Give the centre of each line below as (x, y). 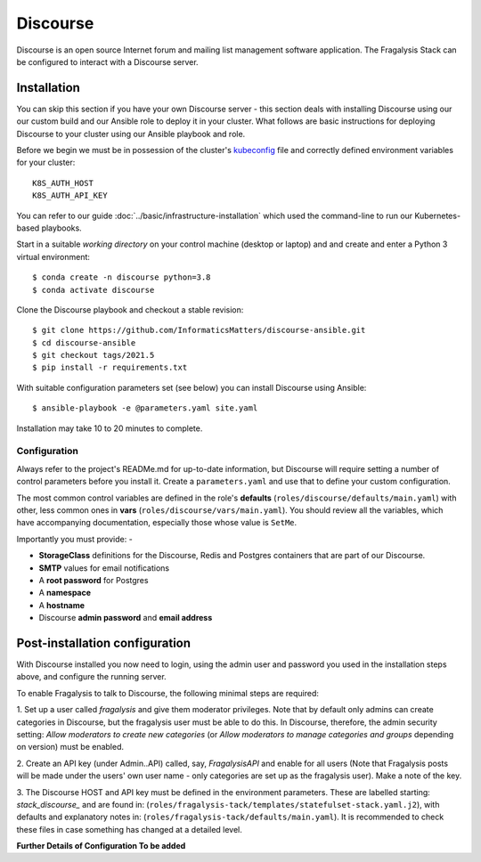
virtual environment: (53, 256)
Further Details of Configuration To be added (101, 846)
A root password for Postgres (94, 580)
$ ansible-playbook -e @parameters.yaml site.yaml (145, 408)
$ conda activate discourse (94, 290)
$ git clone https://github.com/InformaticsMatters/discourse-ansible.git (199, 330)
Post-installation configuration (104, 642)
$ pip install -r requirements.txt (110, 368)
